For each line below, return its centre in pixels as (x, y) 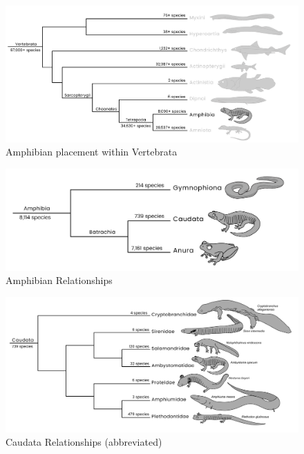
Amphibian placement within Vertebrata (92, 152)
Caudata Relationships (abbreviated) (84, 442)
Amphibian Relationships (59, 280)
